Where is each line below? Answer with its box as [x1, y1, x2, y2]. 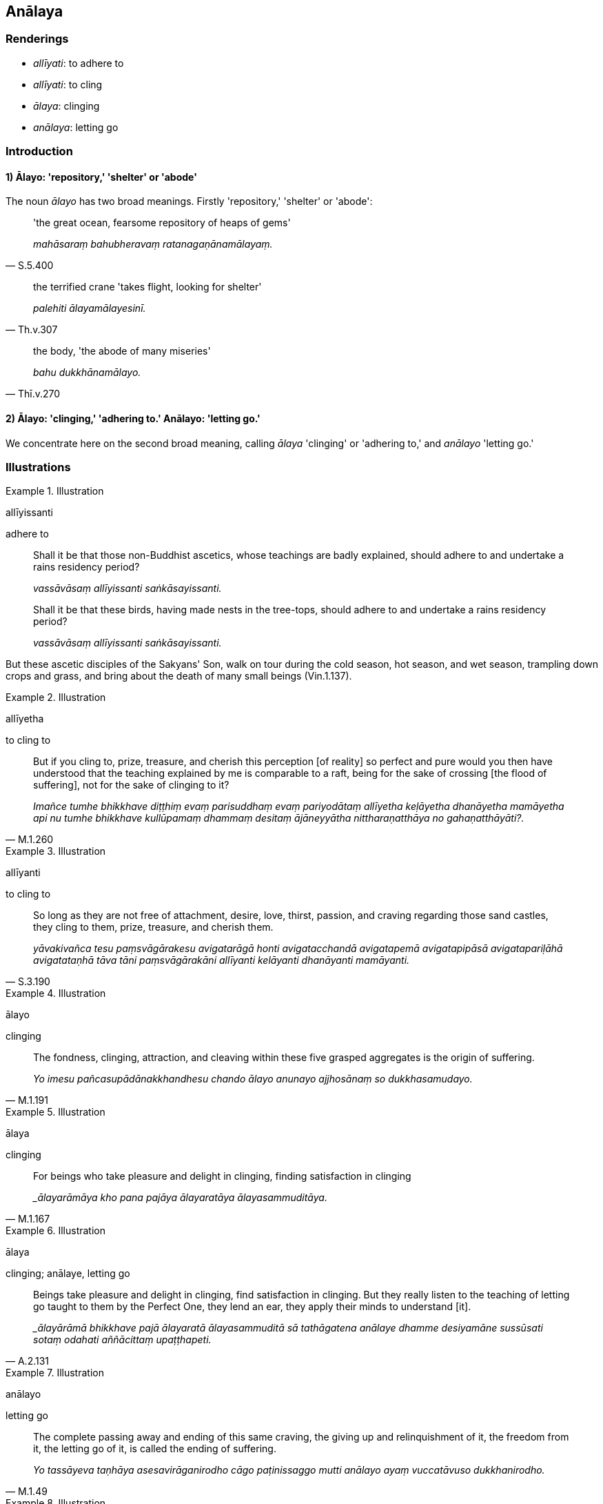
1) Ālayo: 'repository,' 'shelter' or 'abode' [6, 170, 197, 183]
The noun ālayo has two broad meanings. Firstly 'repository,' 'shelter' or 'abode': [6, 195, 373, 208]
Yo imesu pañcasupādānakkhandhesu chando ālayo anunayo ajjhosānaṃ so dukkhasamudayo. [33, 1073, 473, 1085]
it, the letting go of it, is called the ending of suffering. [33, 1443, 276, 1455]
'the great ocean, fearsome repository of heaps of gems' [33, 217, 291, 229]
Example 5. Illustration [6, 1106, 105, 1118]
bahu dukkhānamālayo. [33, 366, 141, 379]
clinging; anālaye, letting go [6, 1267, 130, 1280]
